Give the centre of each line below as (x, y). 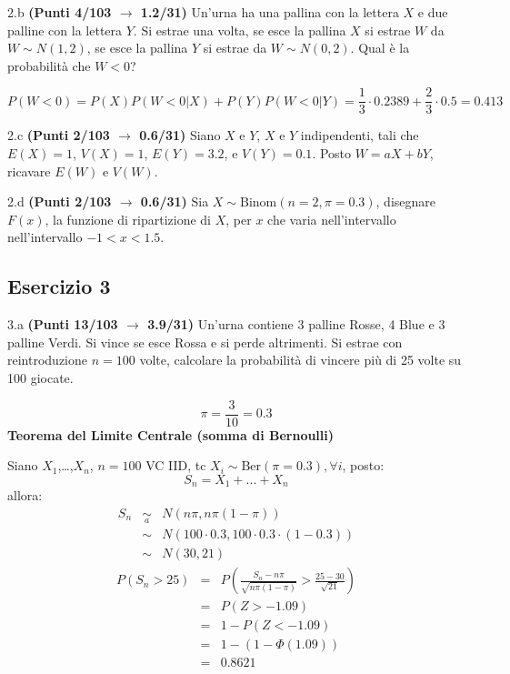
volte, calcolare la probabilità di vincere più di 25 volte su (300, 360)
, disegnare (406, 201)
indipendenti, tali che (360, 135)
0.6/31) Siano (180, 135)
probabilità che (49, 65)
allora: (25, 495)
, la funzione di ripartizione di (128, 219)
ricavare (29, 171)
